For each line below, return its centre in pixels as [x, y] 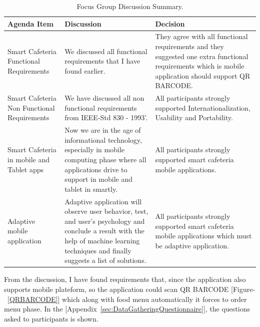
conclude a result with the [104, 231]
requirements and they [189, 46]
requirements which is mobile [200, 66]
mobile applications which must [203, 236]
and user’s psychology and [105, 221]
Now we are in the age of [103, 130]
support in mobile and [99, 179]
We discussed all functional [106, 51]
